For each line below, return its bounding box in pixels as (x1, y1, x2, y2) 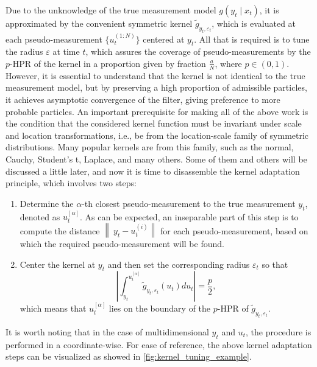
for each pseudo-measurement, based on (160, 224, 308, 237)
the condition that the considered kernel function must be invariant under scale (5, 117, 302, 130)
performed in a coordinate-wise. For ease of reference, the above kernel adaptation (5, 338, 312, 351)
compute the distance (20, 224, 100, 237)
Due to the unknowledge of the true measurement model (5, 4, 216, 16)
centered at (143, 32, 185, 45)
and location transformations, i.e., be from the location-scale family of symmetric (5, 128, 309, 141)
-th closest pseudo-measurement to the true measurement (82, 197, 296, 209)
